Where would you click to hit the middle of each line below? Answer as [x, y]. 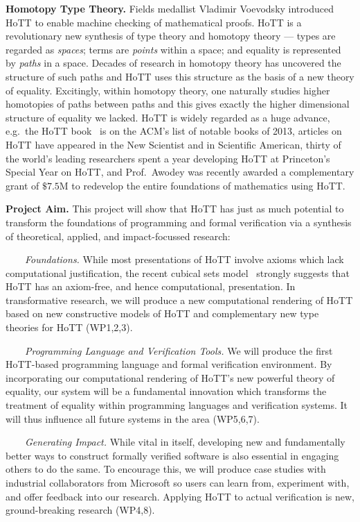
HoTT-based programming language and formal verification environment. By [169, 364]
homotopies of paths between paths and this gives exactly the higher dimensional [178, 104]
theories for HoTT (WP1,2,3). [69, 327]
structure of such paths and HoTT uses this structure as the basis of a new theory [180, 76]
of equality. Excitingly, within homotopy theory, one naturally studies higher [168, 90]
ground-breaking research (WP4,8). [80, 510]
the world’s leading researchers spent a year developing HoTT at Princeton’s [168, 158]
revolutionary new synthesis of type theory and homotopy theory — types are [171, 36]
